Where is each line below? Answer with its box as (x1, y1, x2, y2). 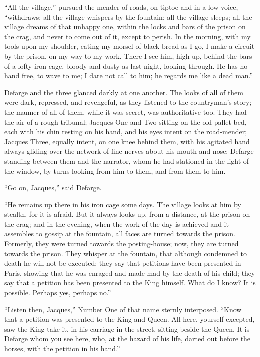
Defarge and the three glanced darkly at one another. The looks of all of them (4, 87, 243, 97)
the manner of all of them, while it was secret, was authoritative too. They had (4, 106, 247, 117)
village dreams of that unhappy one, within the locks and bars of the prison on (4, 21, 246, 32)
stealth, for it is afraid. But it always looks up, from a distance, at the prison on (4, 209, 250, 219)
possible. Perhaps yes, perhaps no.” (4, 287, 111, 298)
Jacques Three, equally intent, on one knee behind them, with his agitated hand (4, 136, 250, 146)
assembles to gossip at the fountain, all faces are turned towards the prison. (4, 228, 235, 239)
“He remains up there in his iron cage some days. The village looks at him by (4, 199, 241, 209)
